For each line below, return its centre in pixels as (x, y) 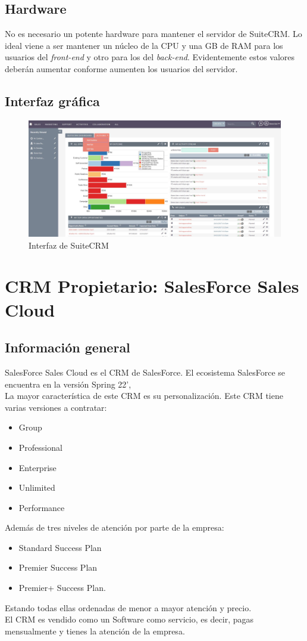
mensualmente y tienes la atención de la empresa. (95, 631)
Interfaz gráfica (52, 100)
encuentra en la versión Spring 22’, (68, 384)
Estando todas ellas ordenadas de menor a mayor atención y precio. (128, 607)
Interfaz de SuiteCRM (69, 245)
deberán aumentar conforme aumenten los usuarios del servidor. (121, 68)
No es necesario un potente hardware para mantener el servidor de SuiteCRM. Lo (153, 34)
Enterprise (37, 467)
